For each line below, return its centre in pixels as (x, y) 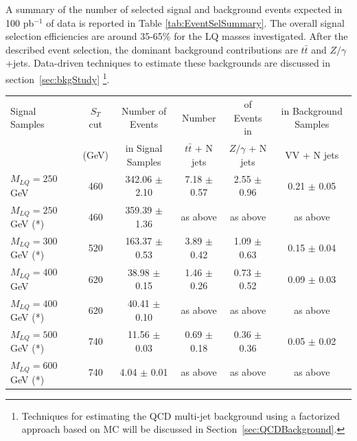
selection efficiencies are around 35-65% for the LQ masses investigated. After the (177, 36)
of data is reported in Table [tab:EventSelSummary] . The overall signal (195, 22)
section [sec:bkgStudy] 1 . (58, 78)
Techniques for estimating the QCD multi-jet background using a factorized (181, 415)
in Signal (144, 148)
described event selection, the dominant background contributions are (152, 49)
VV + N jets (312, 154)
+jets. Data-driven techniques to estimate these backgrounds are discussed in (168, 63)
